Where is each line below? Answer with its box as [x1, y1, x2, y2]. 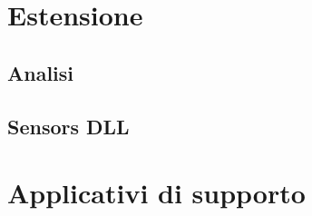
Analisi [7, 58, 74, 86]
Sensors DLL [7, 112, 130, 140]
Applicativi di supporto [7, 174, 306, 211]
